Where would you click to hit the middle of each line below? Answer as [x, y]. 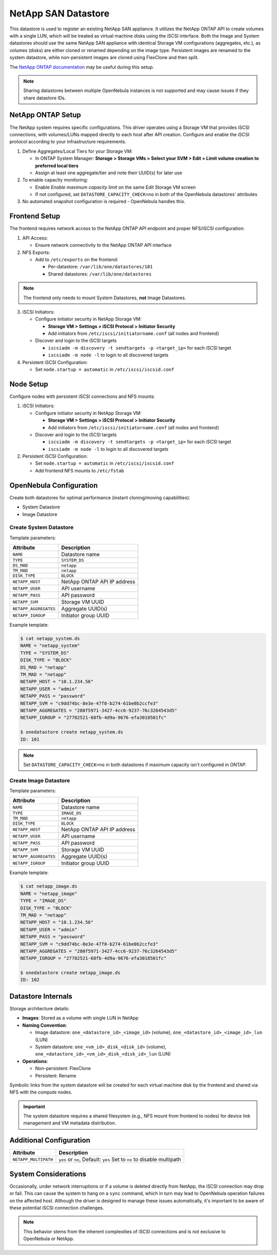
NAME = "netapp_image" [49, 894]
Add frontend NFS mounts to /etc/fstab [80, 470]
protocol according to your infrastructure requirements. [68, 142]
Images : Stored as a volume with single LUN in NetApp [80, 1018]
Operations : [35, 1061]
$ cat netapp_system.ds [50, 639]
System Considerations [48, 1174]
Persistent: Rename [56, 1076]
